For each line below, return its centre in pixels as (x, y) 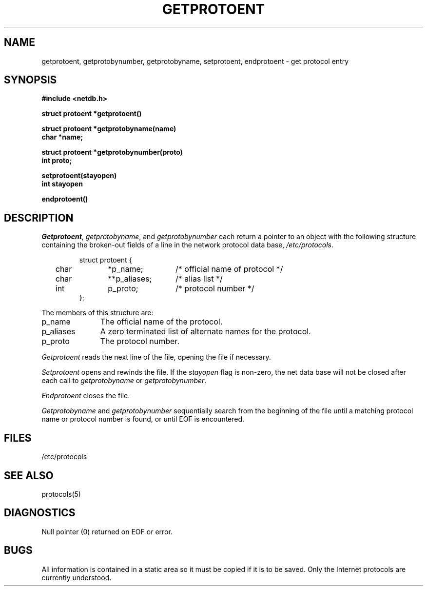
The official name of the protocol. (161, 322)
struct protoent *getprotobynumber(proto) (112, 152)
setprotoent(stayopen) (79, 176)
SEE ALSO (29, 475)
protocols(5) (61, 494)
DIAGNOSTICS (40, 513)
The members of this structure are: (97, 313)
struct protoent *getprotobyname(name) (109, 129)
